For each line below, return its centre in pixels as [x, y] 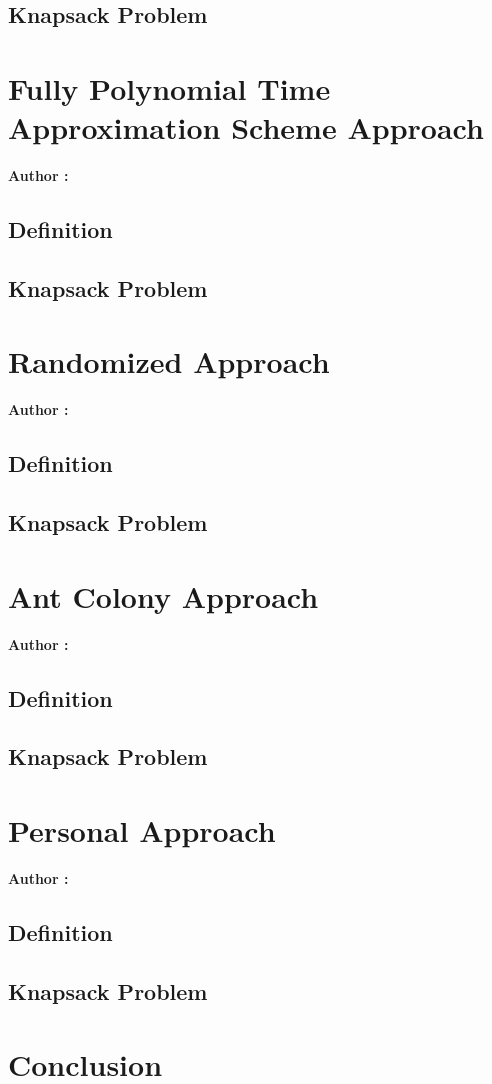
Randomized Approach [169, 361]
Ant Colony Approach [163, 595]
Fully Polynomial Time [169, 87]
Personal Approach [142, 830]
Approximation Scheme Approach [246, 127]
